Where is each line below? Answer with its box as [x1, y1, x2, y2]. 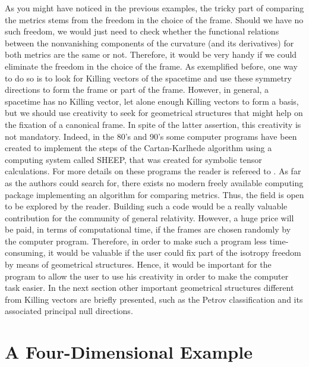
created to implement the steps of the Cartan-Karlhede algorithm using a [5, 142, 272, 154]
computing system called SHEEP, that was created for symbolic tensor [5, 153, 262, 165]
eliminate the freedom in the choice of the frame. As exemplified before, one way [5, 59, 298, 72]
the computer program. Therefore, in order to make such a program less [5, 234, 267, 247]
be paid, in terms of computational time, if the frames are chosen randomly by [5, 223, 291, 236]
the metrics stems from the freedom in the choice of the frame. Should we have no [5, 13, 304, 26]
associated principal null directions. [5, 305, 133, 317]
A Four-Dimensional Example [5, 340, 253, 364]
